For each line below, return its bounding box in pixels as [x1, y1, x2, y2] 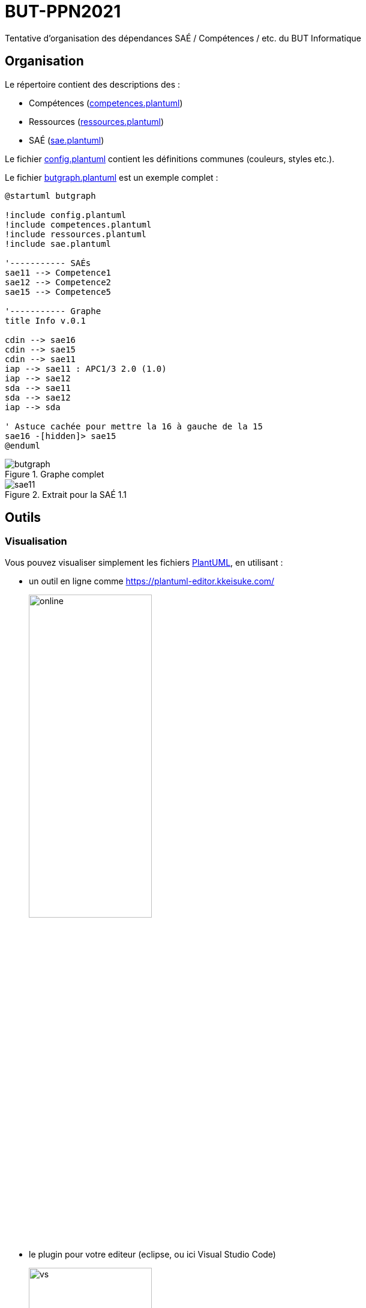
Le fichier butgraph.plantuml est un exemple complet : [5, 172, 218, 183]
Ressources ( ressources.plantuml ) [29, 116, 164, 127]
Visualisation [5, 535, 67, 548]
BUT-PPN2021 [5, 1, 121, 22]
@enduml [5, 440, 41, 450]
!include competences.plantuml [5, 219, 152, 229]
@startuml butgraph [5, 190, 96, 201]
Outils [5, 510, 41, 525]
